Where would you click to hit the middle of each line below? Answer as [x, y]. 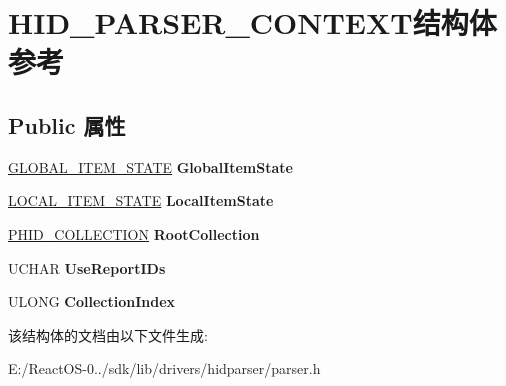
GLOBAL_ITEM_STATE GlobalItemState [150, 166]
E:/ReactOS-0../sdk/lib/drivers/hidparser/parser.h [164, 368]
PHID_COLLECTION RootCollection [134, 233]
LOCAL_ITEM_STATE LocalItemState [141, 200]
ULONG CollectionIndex [92, 301]
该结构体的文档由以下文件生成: [108, 334]
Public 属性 [67, 124]
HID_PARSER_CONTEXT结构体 [252, 22]
